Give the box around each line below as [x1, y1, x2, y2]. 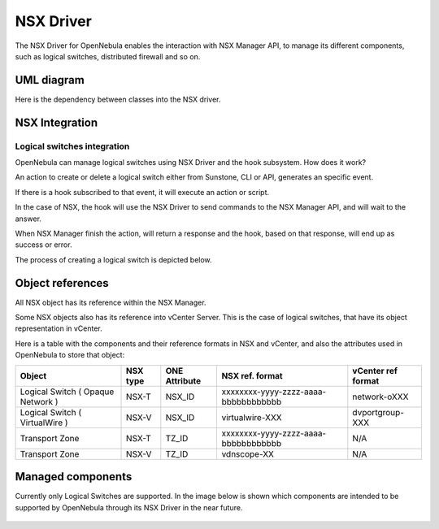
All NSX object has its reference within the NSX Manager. [15, 297, 206, 307]
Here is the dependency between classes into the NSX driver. [15, 94, 221, 104]
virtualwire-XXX [221, 411, 282, 423]
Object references [15, 276, 109, 290]
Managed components [15, 470, 133, 483]
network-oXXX [352, 391, 409, 402]
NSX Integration [15, 115, 98, 129]
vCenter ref [352, 365, 398, 376]
